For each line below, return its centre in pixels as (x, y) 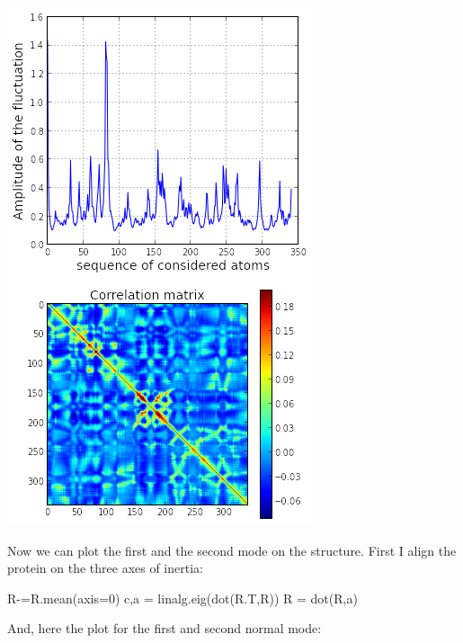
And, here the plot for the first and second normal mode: (165, 628)
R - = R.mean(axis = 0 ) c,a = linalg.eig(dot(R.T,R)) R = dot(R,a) (183, 598)
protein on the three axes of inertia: (105, 568)
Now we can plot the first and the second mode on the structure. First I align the (232, 550)
